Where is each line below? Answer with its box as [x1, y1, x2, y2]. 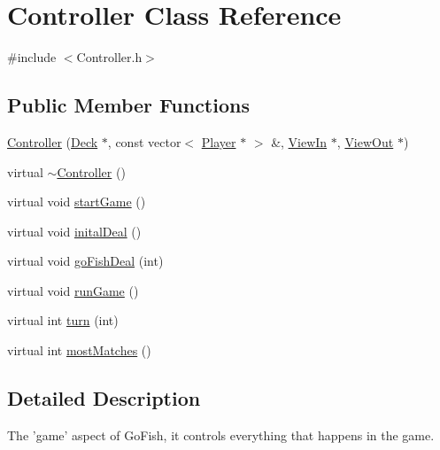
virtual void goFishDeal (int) [7, 252, 164, 270]
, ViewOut [336, 132, 394, 151]
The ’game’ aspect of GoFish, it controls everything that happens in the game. [7, 425, 435, 444]
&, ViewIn [271, 132, 328, 151]
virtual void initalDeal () [7, 221, 142, 240]
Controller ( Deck [7, 132, 98, 151]
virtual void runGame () [7, 281, 139, 299]
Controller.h [76, 48, 143, 66]
